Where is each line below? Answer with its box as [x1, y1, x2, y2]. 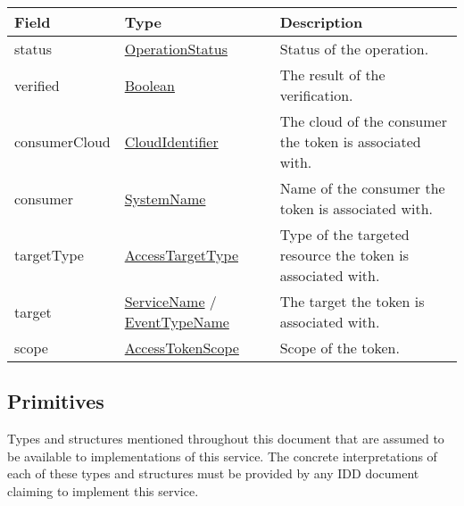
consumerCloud [14, 131, 111, 152]
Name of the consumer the [279, 178, 445, 198]
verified [14, 74, 60, 95]
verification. [279, 85, 353, 105]
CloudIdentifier [124, 131, 219, 152]
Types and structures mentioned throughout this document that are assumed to [7, 429, 444, 448]
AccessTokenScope [124, 337, 239, 358]
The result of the [279, 64, 385, 85]
